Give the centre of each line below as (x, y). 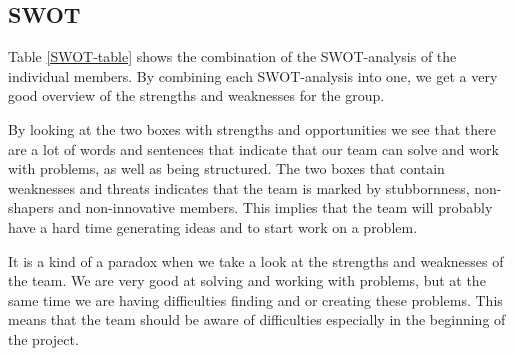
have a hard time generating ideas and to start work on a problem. (213, 226)
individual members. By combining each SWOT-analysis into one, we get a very (253, 75)
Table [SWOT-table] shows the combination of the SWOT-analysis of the (232, 56)
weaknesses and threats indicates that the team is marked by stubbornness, (239, 187)
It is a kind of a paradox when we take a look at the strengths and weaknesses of (256, 260)
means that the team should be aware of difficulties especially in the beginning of (257, 319)
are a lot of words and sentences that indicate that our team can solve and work (253, 148)
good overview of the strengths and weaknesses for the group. (196, 95)
